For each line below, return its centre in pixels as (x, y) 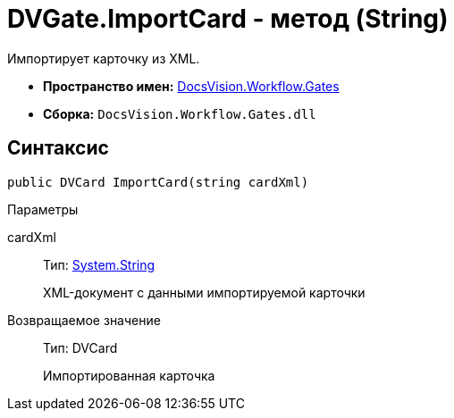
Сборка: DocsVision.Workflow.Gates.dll (180, 113)
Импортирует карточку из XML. (104, 58)
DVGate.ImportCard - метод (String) (228, 19)
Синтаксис (58, 148)
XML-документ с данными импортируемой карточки (204, 292)
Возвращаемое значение (84, 320)
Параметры (43, 209)
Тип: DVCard (80, 347)
